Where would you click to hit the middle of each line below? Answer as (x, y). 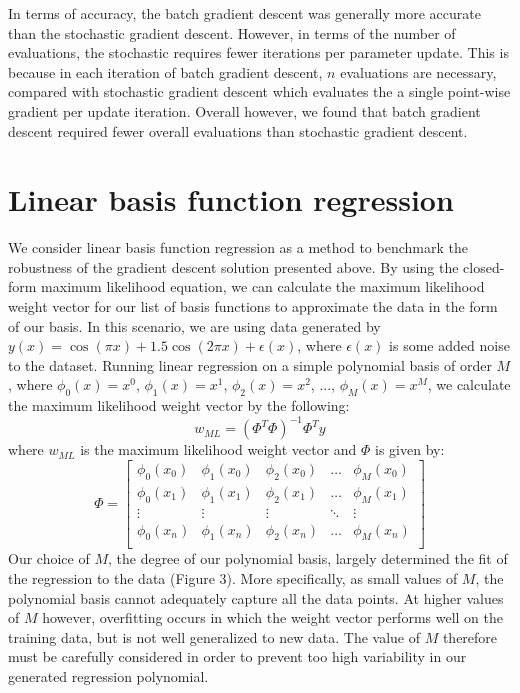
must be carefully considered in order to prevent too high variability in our (237, 656)
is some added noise (449, 345)
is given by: (410, 449)
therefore (470, 636)
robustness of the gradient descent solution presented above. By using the (233, 266)
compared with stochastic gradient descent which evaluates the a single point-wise (259, 91)
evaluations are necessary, (418, 71)
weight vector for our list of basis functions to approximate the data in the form (253, 306)
